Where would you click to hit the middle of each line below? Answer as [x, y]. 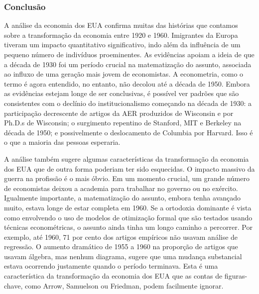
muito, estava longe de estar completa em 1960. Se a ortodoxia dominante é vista [128, 207]
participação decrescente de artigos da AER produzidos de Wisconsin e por [119, 113]
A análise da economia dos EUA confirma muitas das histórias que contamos [121, 25]
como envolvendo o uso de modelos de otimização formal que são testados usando [128, 217]
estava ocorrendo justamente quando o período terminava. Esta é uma [111, 266]
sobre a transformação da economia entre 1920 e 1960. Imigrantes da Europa [121, 35]
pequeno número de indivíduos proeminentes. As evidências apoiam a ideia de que [129, 54]
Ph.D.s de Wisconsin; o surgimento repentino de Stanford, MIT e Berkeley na [123, 123]
